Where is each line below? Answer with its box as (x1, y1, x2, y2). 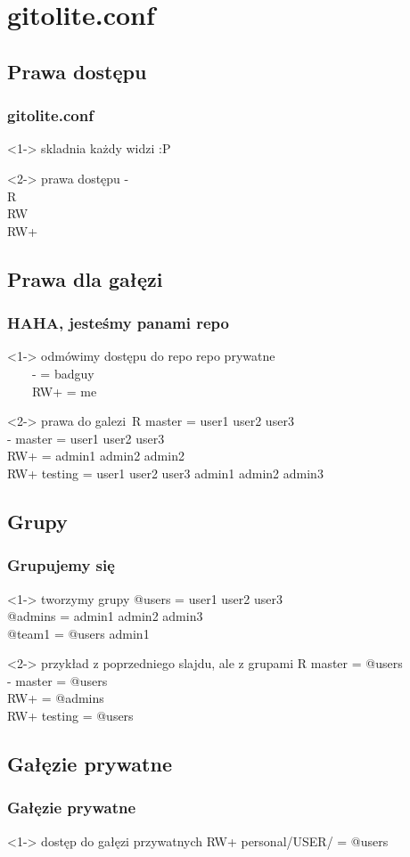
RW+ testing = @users (7, 706, 134, 725)
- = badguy (31, 363, 94, 382)
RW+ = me (31, 381, 97, 400)
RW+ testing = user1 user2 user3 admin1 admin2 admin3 (7, 463, 324, 482)
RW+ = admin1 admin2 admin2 (7, 446, 184, 465)
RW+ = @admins (7, 689, 104, 707)
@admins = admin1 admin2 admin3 (7, 607, 203, 625)
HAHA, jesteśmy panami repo (7, 312, 229, 334)
